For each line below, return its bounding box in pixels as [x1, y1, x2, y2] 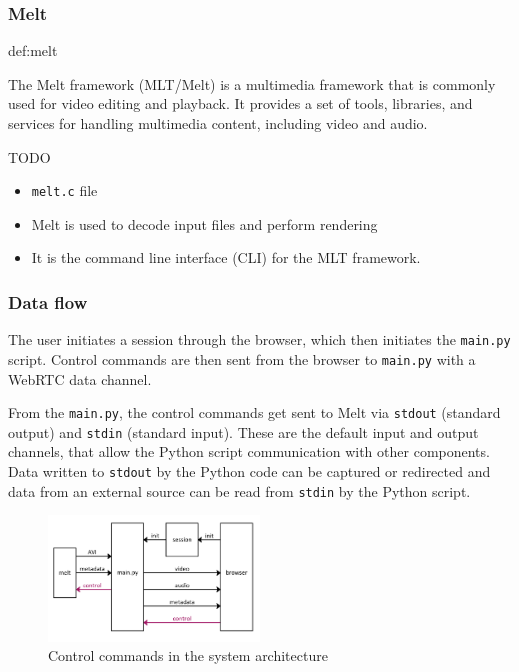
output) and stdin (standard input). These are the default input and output [8, 421, 479, 442]
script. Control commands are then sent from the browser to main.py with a [8, 348, 476, 369]
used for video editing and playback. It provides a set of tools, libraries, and [8, 93, 473, 114]
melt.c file [31, 180, 98, 201]
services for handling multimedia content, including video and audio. [8, 113, 428, 133]
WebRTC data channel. [8, 368, 152, 389]
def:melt [8, 40, 58, 61]
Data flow [8, 289, 88, 314]
